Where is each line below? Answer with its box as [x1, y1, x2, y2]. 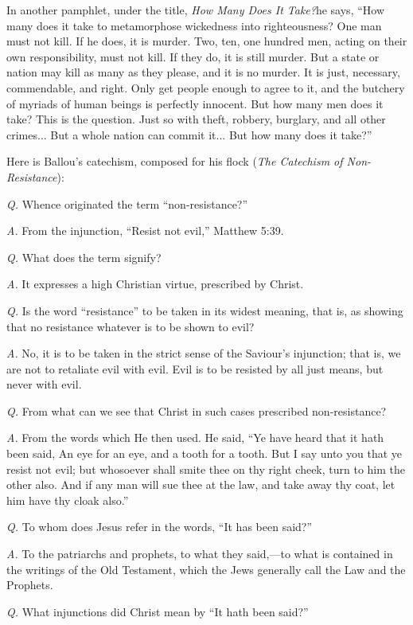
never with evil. [6, 376, 82, 393]
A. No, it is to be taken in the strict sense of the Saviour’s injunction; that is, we [6, 345, 401, 361]
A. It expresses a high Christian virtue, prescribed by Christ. [6, 275, 304, 292]
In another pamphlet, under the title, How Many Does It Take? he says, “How [6, 2, 385, 18]
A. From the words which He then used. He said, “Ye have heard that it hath [6, 429, 384, 446]
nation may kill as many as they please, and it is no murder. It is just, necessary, [6, 64, 400, 80]
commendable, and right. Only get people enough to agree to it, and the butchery [6, 79, 405, 96]
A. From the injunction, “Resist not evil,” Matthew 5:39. [6, 222, 284, 239]
